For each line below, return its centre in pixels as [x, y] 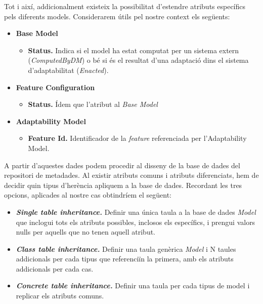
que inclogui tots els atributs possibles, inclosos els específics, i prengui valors [136, 222]
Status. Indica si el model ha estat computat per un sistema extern [134, 50]
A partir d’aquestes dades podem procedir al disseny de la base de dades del [122, 165]
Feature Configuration [55, 87]
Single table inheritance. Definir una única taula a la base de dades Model [136, 212]
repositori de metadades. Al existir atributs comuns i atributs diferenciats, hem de [131, 175]
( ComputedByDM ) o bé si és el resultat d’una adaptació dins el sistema [138, 60]
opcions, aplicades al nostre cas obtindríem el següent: [88, 195]
